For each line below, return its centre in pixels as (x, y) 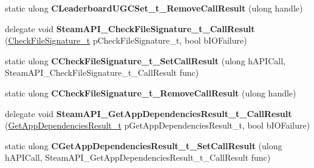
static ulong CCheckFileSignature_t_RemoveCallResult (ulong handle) (151, 92)
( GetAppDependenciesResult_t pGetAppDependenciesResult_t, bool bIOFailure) (158, 125)
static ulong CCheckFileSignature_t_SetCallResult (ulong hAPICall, (145, 60)
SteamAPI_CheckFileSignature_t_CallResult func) (102, 72)
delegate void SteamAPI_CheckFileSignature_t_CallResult (130, 28)
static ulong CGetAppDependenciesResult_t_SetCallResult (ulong (144, 145)
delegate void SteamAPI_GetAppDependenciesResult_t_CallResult (148, 113)
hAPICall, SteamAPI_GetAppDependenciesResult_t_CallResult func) (138, 157)
